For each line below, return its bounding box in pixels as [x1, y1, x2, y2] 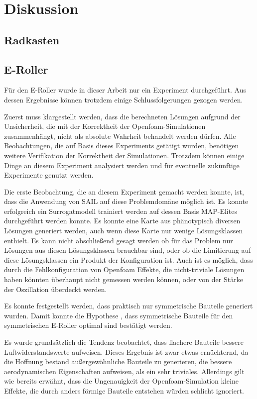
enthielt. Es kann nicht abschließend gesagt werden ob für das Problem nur [4, 235, 233, 245]
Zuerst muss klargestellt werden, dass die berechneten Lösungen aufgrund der [4, 111, 241, 121]
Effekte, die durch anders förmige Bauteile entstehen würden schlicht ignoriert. [4, 385, 244, 396]
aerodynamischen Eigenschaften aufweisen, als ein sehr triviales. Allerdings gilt [4, 366, 245, 376]
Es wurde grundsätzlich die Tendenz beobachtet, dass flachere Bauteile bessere [4, 337, 244, 347]
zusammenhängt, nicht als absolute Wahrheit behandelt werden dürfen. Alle [4, 130, 236, 141]
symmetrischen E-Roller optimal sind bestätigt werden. [4, 320, 172, 330]
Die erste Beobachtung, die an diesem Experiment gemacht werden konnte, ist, [4, 186, 244, 197]
